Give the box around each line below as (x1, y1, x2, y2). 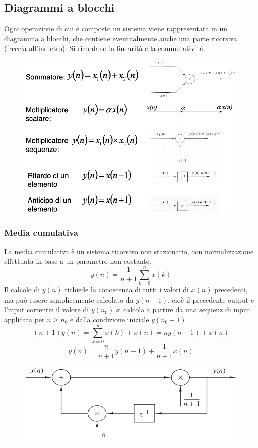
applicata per (4, 314, 45, 324)
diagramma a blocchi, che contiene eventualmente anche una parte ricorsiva (4, 33, 237, 43)
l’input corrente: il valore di (4, 304, 89, 315)
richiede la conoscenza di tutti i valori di (64, 284, 189, 295)
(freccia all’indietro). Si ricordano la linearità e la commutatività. (4, 43, 205, 54)
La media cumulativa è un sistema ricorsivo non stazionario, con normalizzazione (4, 245, 254, 256)
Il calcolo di (4, 284, 40, 295)
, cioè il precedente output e (168, 294, 254, 305)
